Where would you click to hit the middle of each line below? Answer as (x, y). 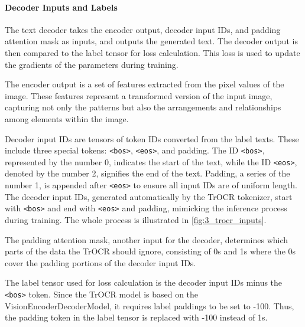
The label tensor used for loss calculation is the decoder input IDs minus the (144, 282)
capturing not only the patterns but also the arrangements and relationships (143, 107)
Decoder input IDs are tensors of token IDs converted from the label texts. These (152, 138)
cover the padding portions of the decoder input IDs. (100, 262)
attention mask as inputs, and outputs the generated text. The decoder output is (151, 41)
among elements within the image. (67, 118)
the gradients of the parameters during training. (92, 64)
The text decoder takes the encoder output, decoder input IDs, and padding (143, 29)
